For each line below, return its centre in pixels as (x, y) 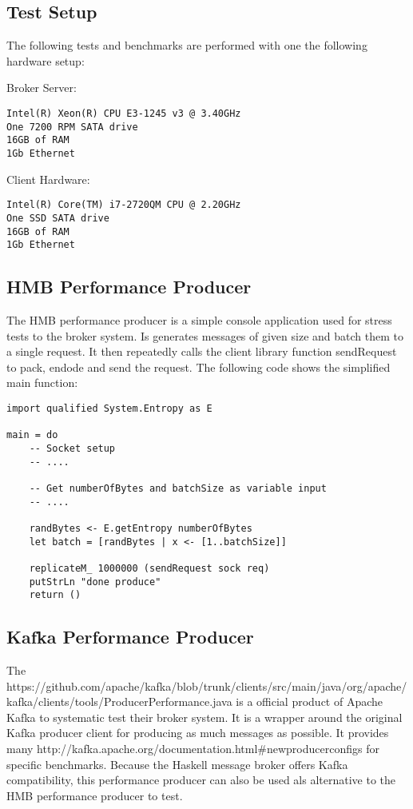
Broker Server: (42, 88)
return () (55, 595)
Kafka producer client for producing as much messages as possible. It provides (198, 733)
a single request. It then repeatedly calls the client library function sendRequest (202, 351)
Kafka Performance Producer (130, 637)
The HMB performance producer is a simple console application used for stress (199, 320)
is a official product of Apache (310, 701)
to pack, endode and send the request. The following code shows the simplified (199, 367)
